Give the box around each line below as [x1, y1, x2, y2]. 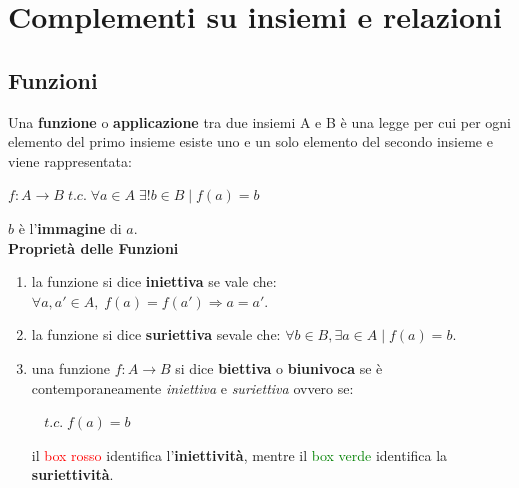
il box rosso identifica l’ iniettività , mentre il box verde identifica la [31, 444, 448, 465]
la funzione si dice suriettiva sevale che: [31, 324, 281, 345]
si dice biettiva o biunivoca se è [175, 357, 383, 378]
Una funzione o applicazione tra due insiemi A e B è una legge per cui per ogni [8, 111, 511, 132]
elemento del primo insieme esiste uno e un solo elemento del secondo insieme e [8, 131, 493, 152]
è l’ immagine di [18, 217, 122, 238]
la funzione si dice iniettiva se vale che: [31, 271, 277, 292]
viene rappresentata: [8, 150, 132, 171]
